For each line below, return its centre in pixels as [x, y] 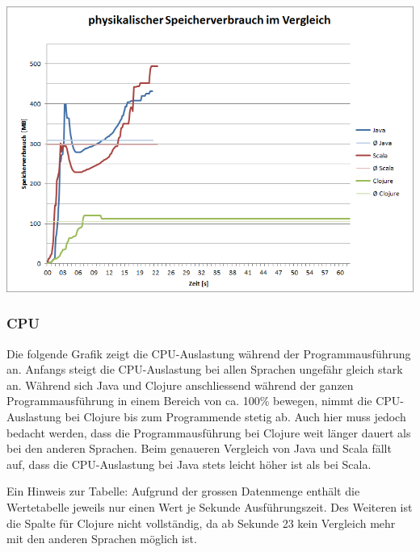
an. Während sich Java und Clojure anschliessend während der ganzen [180, 385]
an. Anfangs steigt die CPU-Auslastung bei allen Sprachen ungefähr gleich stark [205, 369]
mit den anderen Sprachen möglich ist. [102, 539]
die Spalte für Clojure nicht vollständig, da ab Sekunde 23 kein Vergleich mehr [201, 523]
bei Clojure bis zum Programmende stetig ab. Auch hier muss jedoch [235, 417]
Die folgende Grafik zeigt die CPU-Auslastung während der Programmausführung [209, 353]
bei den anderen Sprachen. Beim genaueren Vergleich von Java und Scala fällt [199, 448]
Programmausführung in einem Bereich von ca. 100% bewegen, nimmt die [189, 401]
